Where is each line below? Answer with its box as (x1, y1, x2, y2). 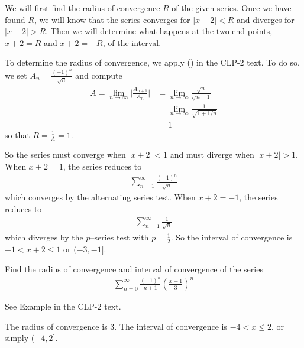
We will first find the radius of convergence (5, 2, 160, 14)
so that (5, 128, 30, 141)
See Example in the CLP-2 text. (5, 300, 121, 312)
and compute (75, 69, 122, 81)
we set (5, 69, 27, 81)
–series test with (90, 231, 149, 243)
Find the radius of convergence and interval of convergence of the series (5, 262, 263, 275)
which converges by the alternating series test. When (5, 191, 196, 203)
